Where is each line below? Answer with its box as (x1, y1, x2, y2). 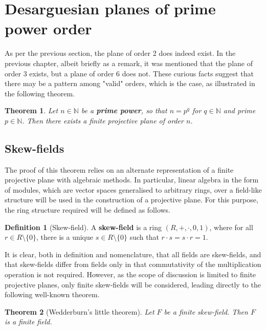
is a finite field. (5, 316, 52, 327)
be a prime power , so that (81, 105, 167, 116)
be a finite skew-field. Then (164, 306, 248, 317)
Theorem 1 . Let (5, 105, 58, 116)
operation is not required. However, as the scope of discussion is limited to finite (5, 269, 256, 280)
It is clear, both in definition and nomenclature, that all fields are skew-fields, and (5, 249, 261, 259)
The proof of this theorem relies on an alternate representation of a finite (5, 164, 234, 175)
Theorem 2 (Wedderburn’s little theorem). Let (5, 306, 154, 317)
